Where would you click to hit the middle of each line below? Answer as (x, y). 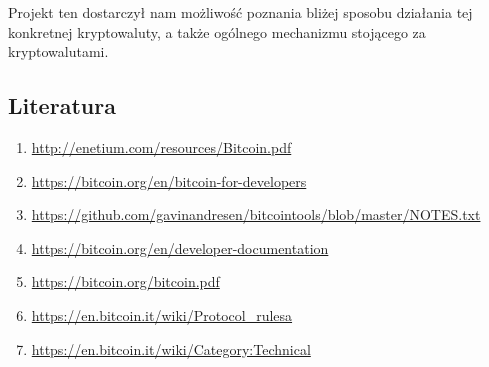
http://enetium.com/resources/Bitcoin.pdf (161, 146)
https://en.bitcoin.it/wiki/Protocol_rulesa (162, 314)
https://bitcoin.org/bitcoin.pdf (125, 281)
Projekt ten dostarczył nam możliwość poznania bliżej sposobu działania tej (240, 12)
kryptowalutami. (58, 51)
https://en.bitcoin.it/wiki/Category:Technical (171, 348)
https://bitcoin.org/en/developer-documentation (180, 247)
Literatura (62, 105)
